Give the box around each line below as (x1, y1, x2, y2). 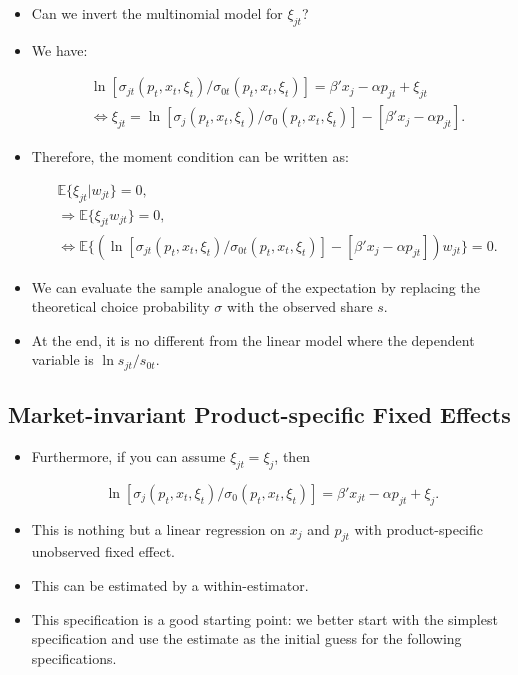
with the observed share (226, 296, 373, 317)
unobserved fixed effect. (31, 541, 176, 562)
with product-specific (354, 518, 483, 539)
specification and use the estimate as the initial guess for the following (31, 628, 462, 649)
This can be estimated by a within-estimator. (31, 574, 309, 595)
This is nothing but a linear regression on (31, 518, 286, 539)
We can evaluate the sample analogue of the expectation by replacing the (31, 276, 480, 297)
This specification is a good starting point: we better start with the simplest (31, 608, 498, 629)
